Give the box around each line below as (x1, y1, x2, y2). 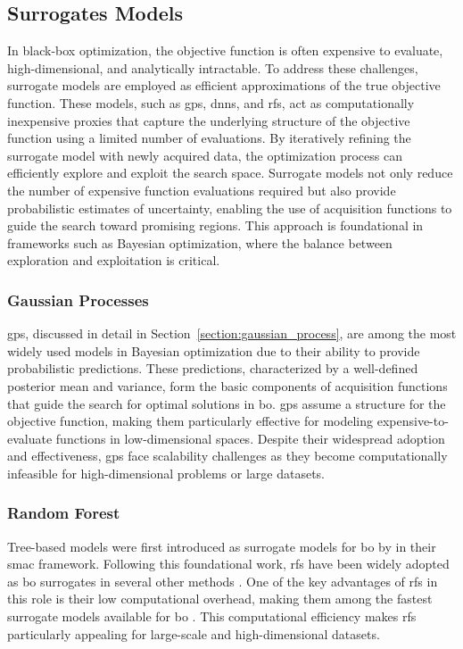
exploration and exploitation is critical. (7, 251, 220, 270)
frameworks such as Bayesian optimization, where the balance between (7, 233, 393, 252)
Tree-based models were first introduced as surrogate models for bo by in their (7, 537, 436, 555)
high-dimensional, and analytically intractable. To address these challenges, (7, 58, 418, 77)
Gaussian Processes (7, 288, 149, 311)
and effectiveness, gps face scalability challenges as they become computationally (7, 446, 448, 465)
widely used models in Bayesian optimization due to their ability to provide (7, 341, 420, 360)
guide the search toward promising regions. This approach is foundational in (7, 216, 424, 235)
